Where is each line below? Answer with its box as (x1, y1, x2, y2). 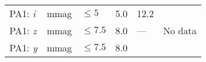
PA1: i (9, 6, 36, 20)
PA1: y (9, 41, 38, 54)
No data (163, 24, 197, 37)
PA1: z (9, 24, 37, 37)
